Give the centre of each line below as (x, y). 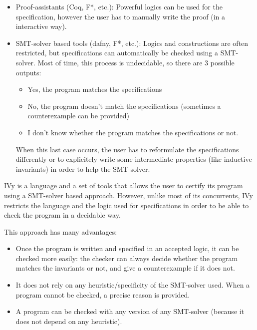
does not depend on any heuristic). (69, 321)
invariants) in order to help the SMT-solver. (83, 168)
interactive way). (41, 26)
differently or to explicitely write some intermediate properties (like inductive (134, 159)
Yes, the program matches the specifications (95, 89)
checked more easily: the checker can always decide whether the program (127, 258)
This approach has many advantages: (61, 231)
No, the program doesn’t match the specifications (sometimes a (124, 106)
